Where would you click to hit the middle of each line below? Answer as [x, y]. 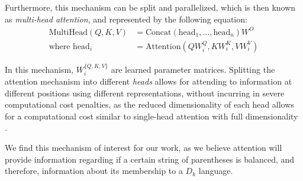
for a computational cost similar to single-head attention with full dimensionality [151, 116]
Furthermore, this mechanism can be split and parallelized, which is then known [150, 7]
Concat [158, 32]
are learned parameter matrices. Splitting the [193, 69]
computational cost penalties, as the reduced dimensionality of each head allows [149, 104]
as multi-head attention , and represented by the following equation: [126, 19]
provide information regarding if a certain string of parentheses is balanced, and [150, 159]
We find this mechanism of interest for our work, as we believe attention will [144, 147]
